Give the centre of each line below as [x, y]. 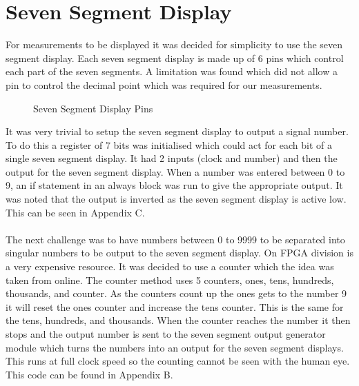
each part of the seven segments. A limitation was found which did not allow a [172, 71]
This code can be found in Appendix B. [89, 374]
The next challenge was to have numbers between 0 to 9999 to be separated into [175, 239]
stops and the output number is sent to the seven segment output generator [166, 334]
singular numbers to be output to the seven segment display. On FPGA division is [179, 253]
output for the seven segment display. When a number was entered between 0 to [175, 171]
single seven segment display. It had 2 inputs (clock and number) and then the [172, 158]
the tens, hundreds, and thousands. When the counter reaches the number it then [178, 320]
